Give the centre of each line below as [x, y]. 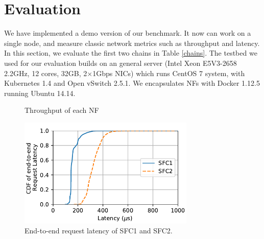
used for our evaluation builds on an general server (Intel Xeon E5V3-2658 [121, 63]
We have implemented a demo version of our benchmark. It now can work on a [128, 33]
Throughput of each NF [62, 110]
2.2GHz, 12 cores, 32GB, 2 [46, 73]
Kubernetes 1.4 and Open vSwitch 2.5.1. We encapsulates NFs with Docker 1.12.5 [132, 83]
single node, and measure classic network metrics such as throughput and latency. [132, 43]
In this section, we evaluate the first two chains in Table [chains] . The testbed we [131, 53]
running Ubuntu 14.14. [40, 93]
